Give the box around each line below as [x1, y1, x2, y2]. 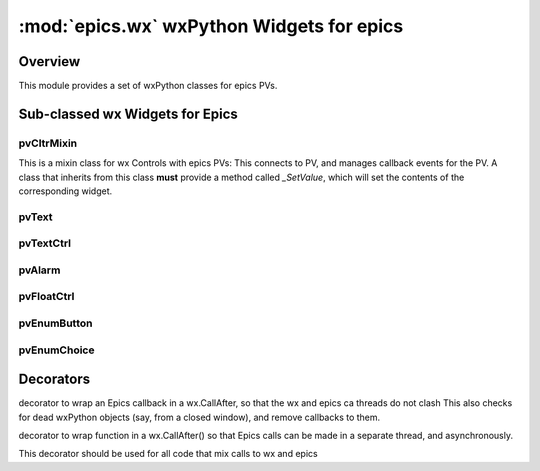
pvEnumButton [18, 316, 93, 330]
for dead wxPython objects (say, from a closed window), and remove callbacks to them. [18, 411, 381, 423]
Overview [18, 53, 81, 70]
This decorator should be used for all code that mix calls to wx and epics [18, 448, 319, 460]
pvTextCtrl [18, 236, 72, 250]
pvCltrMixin [18, 136, 78, 150]
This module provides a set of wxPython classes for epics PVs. [18, 80, 278, 92]
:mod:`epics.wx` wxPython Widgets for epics [18, 15, 404, 37]
